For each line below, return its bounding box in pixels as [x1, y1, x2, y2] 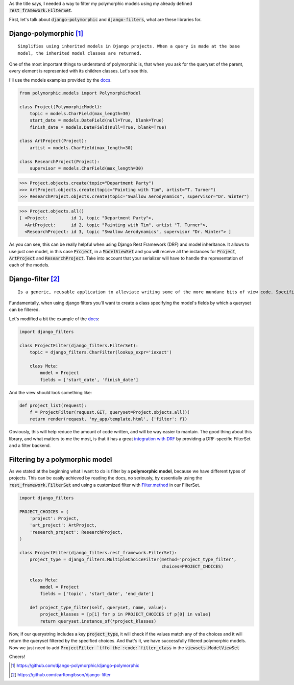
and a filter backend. [9, 443, 51, 449]
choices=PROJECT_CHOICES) [161, 564, 224, 569]
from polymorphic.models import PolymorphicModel [19, 90, 141, 95]
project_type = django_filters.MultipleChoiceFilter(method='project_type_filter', [29, 557, 237, 563]
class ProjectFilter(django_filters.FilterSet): [19, 343, 139, 348]
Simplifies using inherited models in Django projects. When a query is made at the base [18, 44, 240, 49]
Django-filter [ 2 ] [9, 275, 60, 283]
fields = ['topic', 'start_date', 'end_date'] [40, 591, 154, 597]
